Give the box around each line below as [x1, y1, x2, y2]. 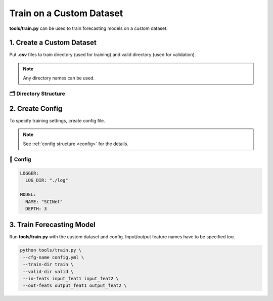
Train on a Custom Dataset [9, 8, 123, 19]
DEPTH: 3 [25, 205, 47, 211]
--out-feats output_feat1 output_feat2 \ [23, 283, 127, 288]
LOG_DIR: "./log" [25, 178, 68, 183]
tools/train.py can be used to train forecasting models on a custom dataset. [9, 25, 168, 31]
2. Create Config [9, 104, 63, 113]
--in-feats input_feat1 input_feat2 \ [23, 276, 119, 282]
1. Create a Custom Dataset [9, 38, 97, 47]
